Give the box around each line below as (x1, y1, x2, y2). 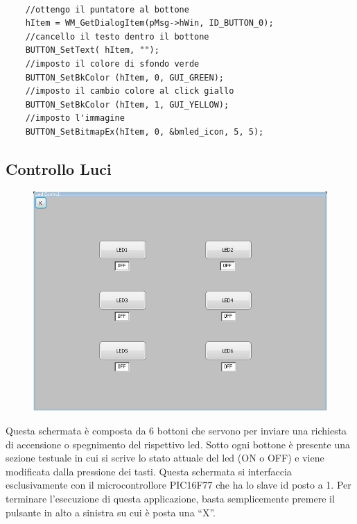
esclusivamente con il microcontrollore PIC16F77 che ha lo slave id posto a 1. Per (6, 477, 351, 492)
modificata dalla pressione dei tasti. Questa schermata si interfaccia (6, 464, 292, 478)
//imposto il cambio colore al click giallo (25, 86, 234, 96)
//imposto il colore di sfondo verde (25, 58, 200, 69)
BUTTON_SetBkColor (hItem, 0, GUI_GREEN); (25, 72, 224, 83)
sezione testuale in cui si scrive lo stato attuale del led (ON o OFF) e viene (6, 450, 324, 465)
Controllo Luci (6, 158, 112, 179)
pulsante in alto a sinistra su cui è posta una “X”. (6, 505, 216, 519)
